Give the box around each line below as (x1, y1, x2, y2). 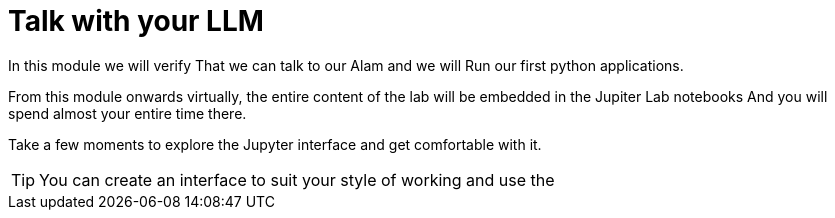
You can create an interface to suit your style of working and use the (39, 169, 555, 190)
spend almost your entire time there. (8, 104, 247, 122)
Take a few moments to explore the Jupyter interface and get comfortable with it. (8, 135, 542, 153)
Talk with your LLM (8, 4, 264, 38)
